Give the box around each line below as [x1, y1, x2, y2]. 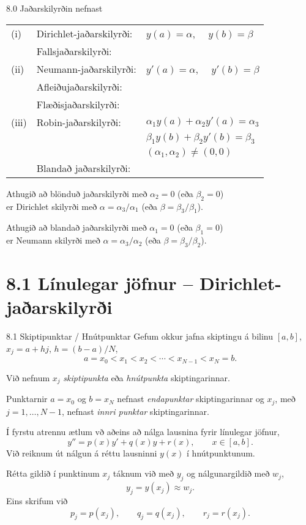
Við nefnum [6, 371, 50, 384]
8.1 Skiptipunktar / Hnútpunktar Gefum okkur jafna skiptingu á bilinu [6, 330, 273, 343]
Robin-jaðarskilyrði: [36, 114, 121, 129]
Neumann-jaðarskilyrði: [36, 61, 136, 76]
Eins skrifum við [6, 494, 68, 507]
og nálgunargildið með [187, 467, 270, 480]
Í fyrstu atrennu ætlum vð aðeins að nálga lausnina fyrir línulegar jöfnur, [6, 425, 280, 438]
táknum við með [113, 467, 174, 480]
